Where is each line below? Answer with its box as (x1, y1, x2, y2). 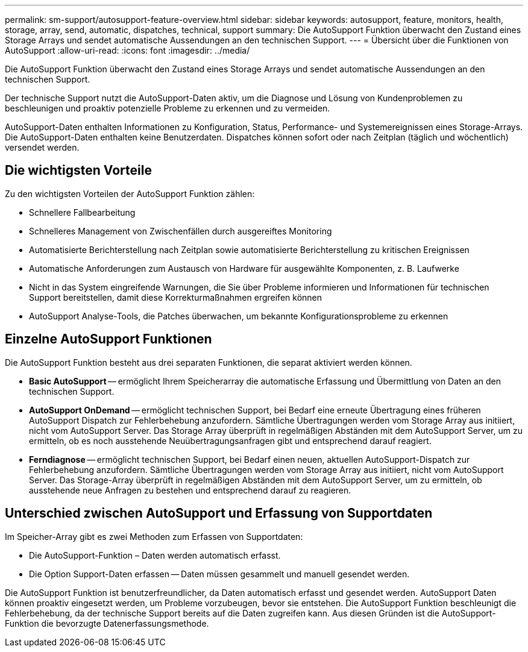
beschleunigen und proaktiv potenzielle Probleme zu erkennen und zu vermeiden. (5, 103, 330, 113)
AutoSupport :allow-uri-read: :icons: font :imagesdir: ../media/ (5, 45, 250, 55)
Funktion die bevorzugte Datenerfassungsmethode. (5, 618, 209, 628)
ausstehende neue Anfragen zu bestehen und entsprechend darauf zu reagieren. (29, 484, 351, 495)
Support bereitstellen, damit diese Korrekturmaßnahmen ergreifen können (29, 292, 322, 302)
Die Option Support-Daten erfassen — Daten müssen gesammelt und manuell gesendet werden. (29, 568, 410, 579)
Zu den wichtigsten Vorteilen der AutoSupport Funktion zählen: (5, 188, 255, 199)
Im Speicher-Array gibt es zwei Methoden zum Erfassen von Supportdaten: (5, 531, 303, 542)
